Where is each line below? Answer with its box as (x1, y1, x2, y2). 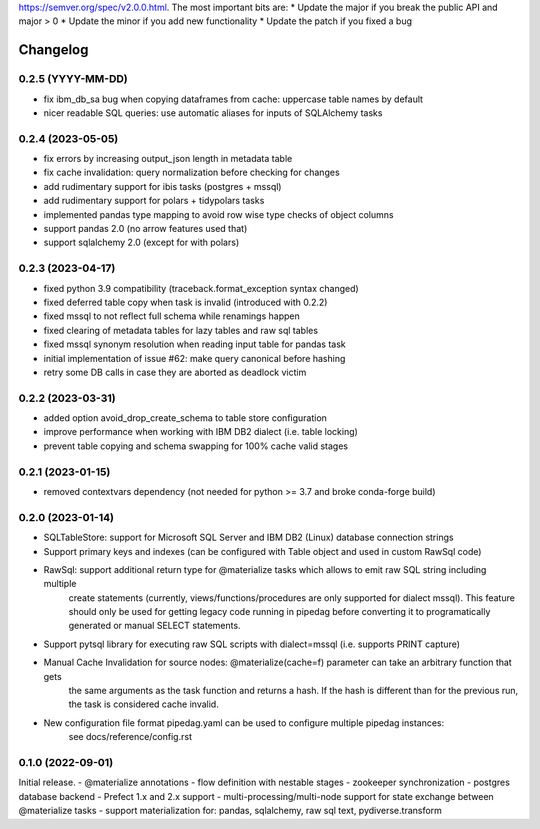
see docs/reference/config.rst (68, 731, 192, 743)
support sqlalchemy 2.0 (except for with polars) (43, 236, 240, 249)
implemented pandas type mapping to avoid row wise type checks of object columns (43, 208, 394, 220)
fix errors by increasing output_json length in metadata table (43, 153, 293, 165)
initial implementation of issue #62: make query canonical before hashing (43, 352, 346, 364)
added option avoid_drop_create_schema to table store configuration (43, 412, 327, 424)
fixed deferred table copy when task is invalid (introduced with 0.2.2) (43, 296, 328, 308)
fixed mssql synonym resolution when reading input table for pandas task (43, 338, 347, 350)
